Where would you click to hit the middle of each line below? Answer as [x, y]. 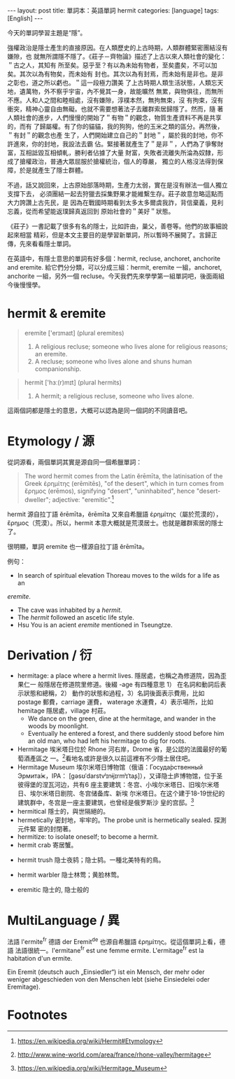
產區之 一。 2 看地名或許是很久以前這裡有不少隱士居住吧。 [112, 758]
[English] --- [25, 18]
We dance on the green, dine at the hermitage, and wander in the [122, 718]
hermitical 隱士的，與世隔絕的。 [63, 811]
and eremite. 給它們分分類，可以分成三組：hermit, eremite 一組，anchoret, [115, 267]
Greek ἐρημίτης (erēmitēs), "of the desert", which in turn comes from [124, 483]
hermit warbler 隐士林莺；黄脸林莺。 [70, 875]
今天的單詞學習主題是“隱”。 [47, 33]
